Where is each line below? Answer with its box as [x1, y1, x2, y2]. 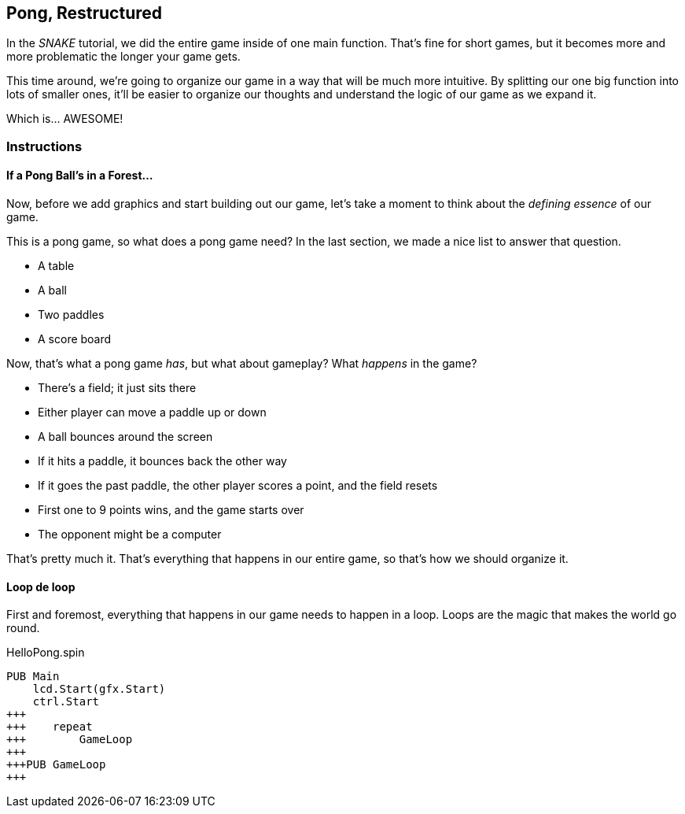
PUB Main [6, 670, 60, 683]
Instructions [6, 138, 83, 154]
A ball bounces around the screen [38, 430, 213, 444]
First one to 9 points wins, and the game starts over [38, 503, 304, 517]
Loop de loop [6, 579, 75, 594]
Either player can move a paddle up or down [38, 405, 267, 420]
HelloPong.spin [6, 646, 85, 660]
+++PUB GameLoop [6, 758, 106, 771]
